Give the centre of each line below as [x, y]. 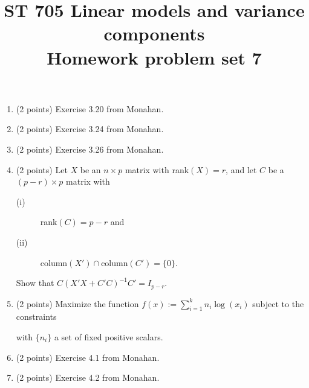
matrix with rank [157, 169]
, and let [241, 169]
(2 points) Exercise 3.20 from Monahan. [90, 108]
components [154, 33]
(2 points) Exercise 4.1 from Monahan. [88, 357]
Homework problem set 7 [154, 57]
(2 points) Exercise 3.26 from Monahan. [90, 149]
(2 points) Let [42, 169]
